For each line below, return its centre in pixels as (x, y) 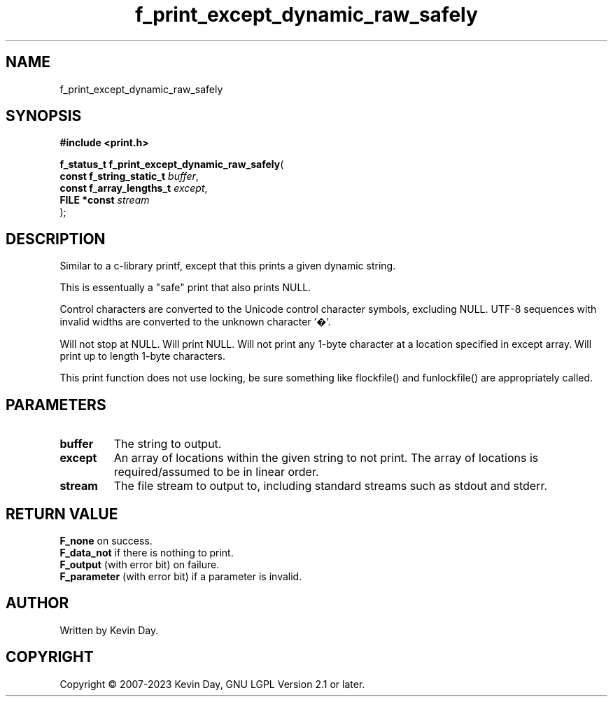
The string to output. (168, 444)
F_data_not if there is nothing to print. (147, 552)
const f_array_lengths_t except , (134, 188)
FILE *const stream (105, 200)
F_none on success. (106, 540)
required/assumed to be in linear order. (216, 472)
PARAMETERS (56, 405)
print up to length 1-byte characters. (142, 356)
